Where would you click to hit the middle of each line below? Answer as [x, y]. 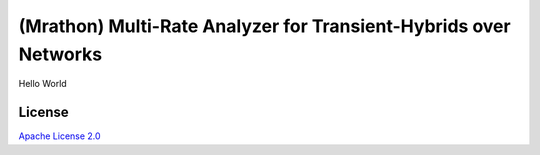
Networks [60, 54]
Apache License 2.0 [59, 136]
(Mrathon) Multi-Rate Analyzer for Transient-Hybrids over [264, 26]
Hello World [42, 84]
